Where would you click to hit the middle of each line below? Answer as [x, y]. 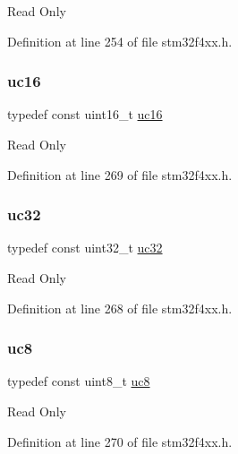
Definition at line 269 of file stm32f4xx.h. [120, 174]
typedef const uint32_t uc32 [85, 248]
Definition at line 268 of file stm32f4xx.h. [120, 308]
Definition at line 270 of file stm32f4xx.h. [120, 441]
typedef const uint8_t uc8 [79, 381]
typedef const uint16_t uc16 [85, 114]
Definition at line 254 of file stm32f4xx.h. [120, 41]
